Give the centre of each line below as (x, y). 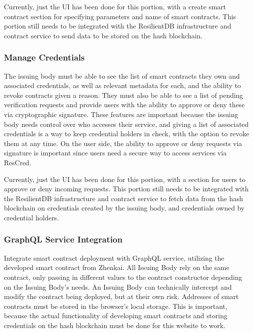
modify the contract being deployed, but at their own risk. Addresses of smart (121, 296)
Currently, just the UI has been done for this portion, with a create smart (115, 6)
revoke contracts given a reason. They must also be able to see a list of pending (124, 95)
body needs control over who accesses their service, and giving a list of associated (126, 124)
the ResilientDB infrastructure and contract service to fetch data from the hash (124, 198)
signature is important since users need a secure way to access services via (115, 153)
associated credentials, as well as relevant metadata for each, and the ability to (123, 85)
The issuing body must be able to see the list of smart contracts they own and (122, 75)
